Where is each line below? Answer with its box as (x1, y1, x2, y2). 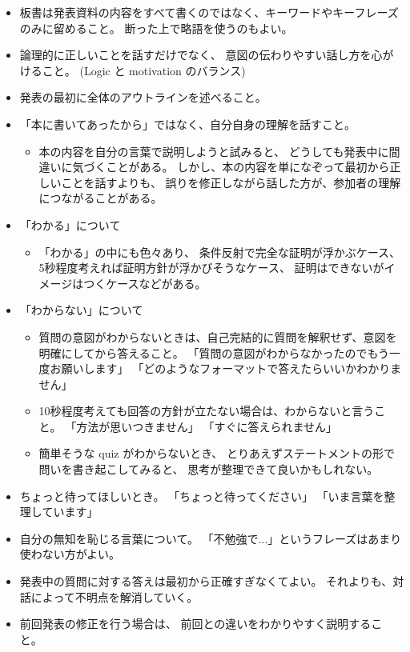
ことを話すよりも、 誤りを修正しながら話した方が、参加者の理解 (61, 174, 401, 190)
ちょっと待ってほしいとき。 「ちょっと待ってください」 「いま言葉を (19, 487, 384, 504)
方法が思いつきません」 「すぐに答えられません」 (76, 418, 338, 434)
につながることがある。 (38, 190, 163, 206)
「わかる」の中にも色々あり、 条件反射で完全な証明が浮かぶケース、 (38, 243, 400, 260)
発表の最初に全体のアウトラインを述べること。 (19, 89, 267, 106)
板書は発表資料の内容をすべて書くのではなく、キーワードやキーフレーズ (19, 4, 399, 20)
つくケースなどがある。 (83, 274, 207, 291)
